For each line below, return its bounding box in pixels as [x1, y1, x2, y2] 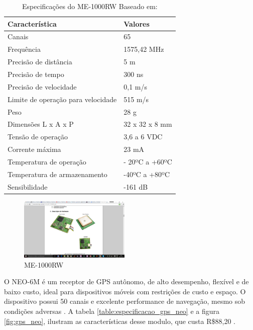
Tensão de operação [8, 131, 68, 142]
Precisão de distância [8, 56, 72, 67]
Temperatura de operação [8, 156, 86, 167]
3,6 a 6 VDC [123, 131, 163, 142]
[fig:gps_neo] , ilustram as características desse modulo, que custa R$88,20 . [4, 315, 235, 326]
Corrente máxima [8, 144, 61, 154]
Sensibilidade [8, 181, 48, 192]
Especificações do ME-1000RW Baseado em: [22, 1, 158, 11]
